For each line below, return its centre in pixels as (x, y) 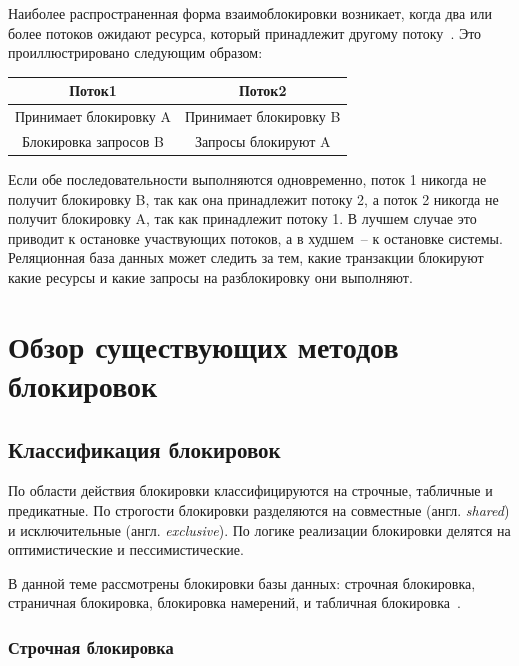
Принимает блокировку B (263, 116)
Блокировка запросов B (92, 140)
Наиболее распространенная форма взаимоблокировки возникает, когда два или (250, 13)
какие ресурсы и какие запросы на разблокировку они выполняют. (210, 277)
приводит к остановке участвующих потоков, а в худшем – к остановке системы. (255, 237)
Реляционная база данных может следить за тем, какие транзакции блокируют (246, 257)
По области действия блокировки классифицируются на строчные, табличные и (250, 490)
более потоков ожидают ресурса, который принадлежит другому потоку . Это (245, 32)
